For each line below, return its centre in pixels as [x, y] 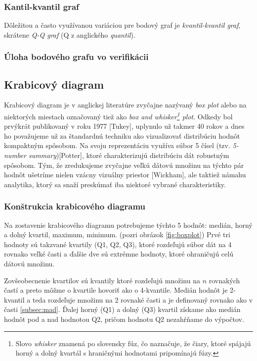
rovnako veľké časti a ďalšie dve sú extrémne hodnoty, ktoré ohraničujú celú [119, 254]
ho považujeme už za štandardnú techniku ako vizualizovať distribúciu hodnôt [122, 135]
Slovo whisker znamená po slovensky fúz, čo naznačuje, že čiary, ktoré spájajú [133, 343]
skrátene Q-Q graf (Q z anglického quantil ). [70, 34]
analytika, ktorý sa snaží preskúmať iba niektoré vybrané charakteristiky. [115, 184]
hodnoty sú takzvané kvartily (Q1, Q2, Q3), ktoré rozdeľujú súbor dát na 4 [118, 244]
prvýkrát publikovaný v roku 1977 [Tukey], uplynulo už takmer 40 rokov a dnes [124, 126]
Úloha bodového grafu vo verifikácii [76, 57]
